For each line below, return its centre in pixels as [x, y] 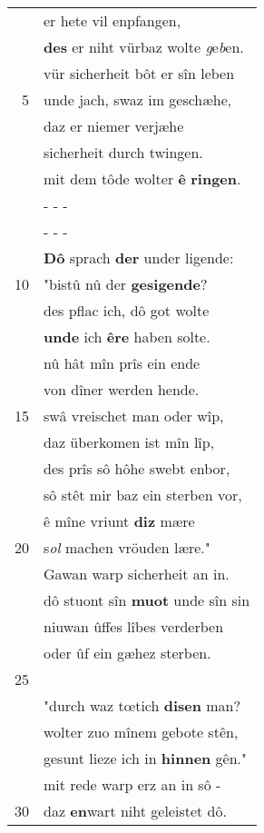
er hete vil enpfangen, [112, 20]
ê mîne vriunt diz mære [119, 521]
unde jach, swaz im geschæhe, [138, 99]
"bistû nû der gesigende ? [126, 284]
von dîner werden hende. [122, 389]
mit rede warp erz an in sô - [132, 784]
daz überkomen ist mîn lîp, [129, 442]
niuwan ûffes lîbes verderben [134, 626]
